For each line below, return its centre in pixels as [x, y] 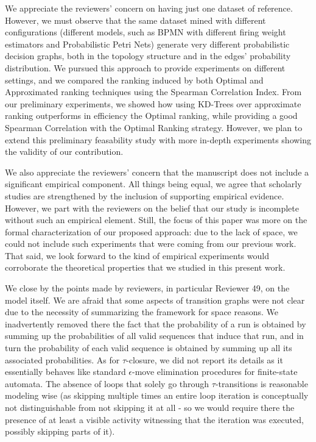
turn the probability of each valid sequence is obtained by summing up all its [149, 348]
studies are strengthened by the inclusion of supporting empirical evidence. [145, 195]
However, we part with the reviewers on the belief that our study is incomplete [152, 208]
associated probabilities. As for [62, 359]
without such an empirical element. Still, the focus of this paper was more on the [156, 220]
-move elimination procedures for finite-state [215, 372]
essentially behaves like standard [65, 372]
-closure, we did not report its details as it [205, 359]
